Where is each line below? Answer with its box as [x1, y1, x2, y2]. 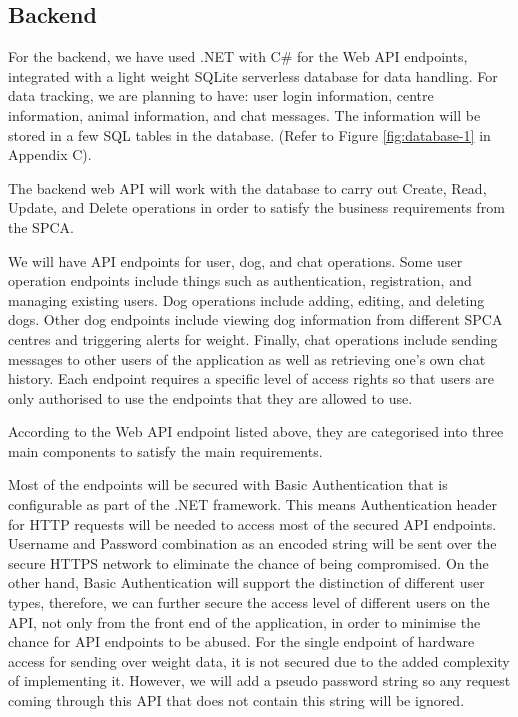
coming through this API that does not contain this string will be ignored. [8, 690, 465, 711]
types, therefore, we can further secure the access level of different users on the [8, 592, 490, 613]
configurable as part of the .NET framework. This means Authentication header [8, 494, 498, 515]
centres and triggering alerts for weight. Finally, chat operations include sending [8, 328, 498, 349]
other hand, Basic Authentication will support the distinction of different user [8, 572, 485, 593]
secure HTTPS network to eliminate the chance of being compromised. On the [8, 552, 489, 573]
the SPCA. [8, 216, 74, 237]
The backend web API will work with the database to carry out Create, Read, [8, 177, 487, 198]
